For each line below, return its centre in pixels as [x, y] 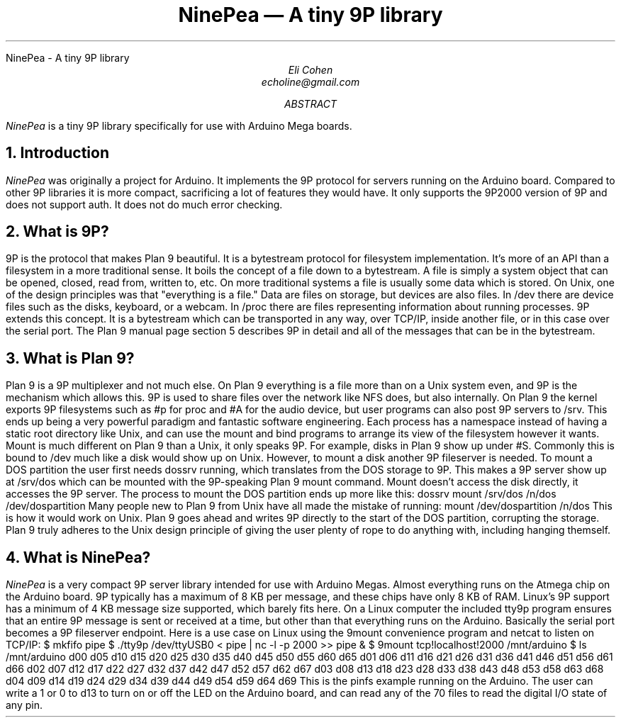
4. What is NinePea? [78, 557]
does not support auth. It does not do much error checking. [144, 204]
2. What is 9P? [57, 232]
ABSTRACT [310, 103]
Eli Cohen [310, 69]
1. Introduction [57, 153]
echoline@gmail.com [310, 82]
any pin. [24, 705]
